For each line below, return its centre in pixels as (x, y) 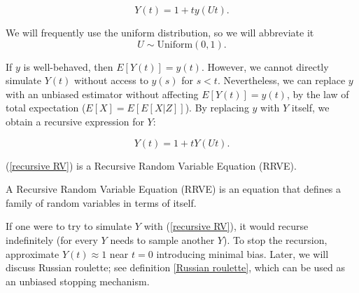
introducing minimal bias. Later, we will (242, 253)
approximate (33, 253)
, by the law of (318, 94)
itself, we (310, 108)
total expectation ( (46, 108)
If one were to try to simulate (69, 226)
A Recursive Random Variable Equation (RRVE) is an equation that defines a (174, 189)
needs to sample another (162, 239)
